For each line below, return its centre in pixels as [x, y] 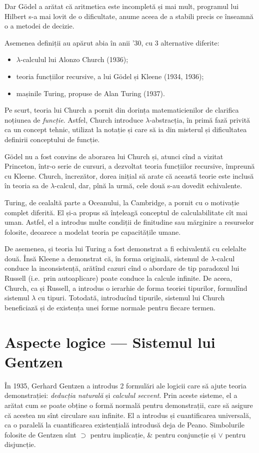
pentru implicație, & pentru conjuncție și [153, 434]
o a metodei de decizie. [39, 26]
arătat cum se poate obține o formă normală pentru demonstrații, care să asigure [129, 405]
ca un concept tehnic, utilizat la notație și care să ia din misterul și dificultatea [126, 129]
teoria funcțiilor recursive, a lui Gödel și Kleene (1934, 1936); [110, 76]
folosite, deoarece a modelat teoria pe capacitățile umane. [93, 232]
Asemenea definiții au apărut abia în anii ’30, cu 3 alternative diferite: [112, 42]
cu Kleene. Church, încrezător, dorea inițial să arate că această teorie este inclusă [129, 175]
